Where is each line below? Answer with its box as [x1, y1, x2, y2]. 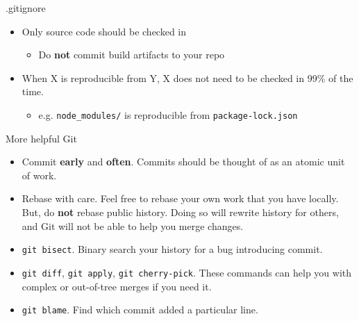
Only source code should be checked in [22, 24, 187, 38]
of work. [22, 167, 57, 182]
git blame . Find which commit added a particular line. [22, 302, 258, 317]
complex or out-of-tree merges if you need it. [22, 279, 212, 293]
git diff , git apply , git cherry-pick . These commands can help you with [22, 265, 352, 279]
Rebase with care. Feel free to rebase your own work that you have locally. [22, 191, 339, 206]
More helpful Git [6, 131, 77, 145]
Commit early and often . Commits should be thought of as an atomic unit [22, 154, 345, 169]
